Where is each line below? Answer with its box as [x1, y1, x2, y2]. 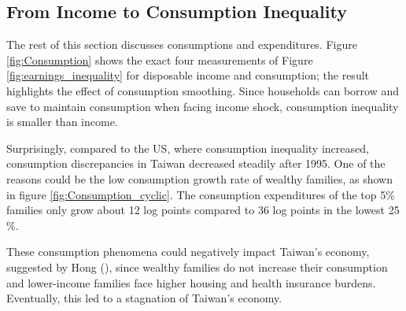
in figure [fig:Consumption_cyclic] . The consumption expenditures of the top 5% [6, 186, 395, 202]
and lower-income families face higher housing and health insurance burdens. [6, 274, 376, 291]
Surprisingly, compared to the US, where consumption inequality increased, [6, 139, 369, 156]
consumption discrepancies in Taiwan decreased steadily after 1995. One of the [6, 155, 386, 172]
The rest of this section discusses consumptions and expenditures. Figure [6, 36, 357, 53]
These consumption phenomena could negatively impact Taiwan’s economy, [6, 243, 370, 260]
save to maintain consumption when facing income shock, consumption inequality [6, 98, 399, 114]
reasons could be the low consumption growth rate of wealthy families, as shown [6, 170, 393, 187]
